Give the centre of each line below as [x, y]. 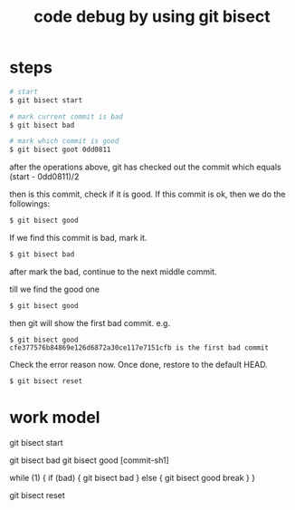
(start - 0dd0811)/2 [44, 177]
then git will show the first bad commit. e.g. [90, 322]
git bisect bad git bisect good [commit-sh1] [89, 460]
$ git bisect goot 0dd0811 [60, 150]
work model [55, 417]
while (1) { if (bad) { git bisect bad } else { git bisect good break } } [133, 477]
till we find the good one [55, 289]
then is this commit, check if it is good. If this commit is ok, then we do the [148, 194]
